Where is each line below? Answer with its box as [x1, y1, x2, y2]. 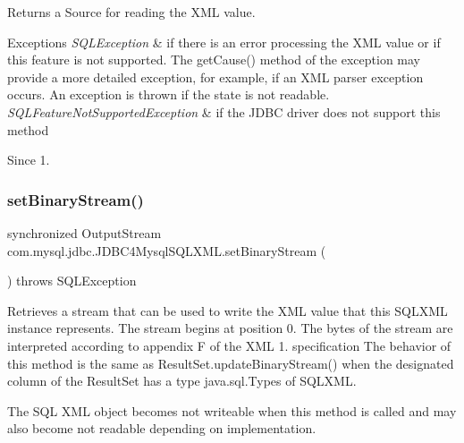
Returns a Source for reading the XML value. [7, 3, 256, 21]
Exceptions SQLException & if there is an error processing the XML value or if [7, 32, 441, 51]
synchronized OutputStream [7, 223, 162, 242]
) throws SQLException [7, 271, 137, 290]
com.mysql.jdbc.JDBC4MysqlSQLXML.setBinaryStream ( [7, 241, 326, 260]
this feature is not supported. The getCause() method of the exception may [7, 50, 420, 69]
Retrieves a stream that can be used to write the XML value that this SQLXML [7, 301, 448, 319]
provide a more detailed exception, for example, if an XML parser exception [7, 67, 424, 86]
